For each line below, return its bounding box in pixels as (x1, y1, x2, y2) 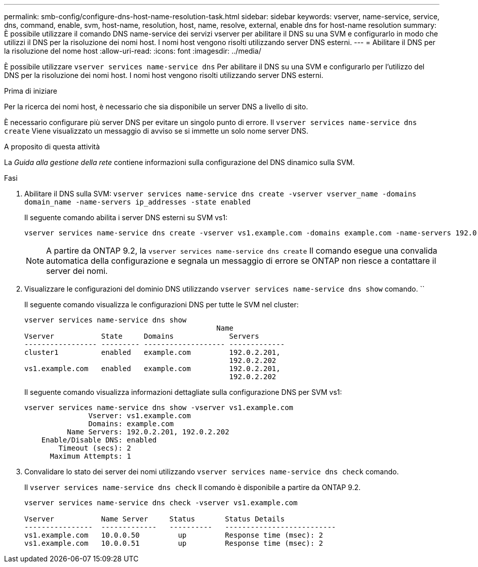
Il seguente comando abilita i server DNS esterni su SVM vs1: (24, 213, 228, 222)
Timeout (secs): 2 (58, 444, 131, 452)
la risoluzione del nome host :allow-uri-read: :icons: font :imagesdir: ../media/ (4, 47, 261, 55)
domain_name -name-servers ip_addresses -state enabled (24, 198, 251, 206)
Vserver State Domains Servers (24, 332, 259, 340)
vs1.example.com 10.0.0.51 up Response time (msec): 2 (24, 539, 324, 547)
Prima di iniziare (4, 87, 57, 95)
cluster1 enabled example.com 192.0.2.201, (24, 348, 281, 356)
